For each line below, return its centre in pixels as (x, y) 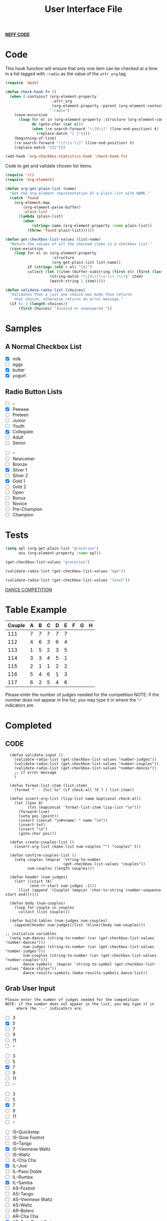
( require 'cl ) (20, 175)
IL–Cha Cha (24, 1160)
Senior (19, 443)
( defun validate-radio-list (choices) (45, 290)
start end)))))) (22, 895)
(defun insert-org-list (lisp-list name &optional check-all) (75, 799)
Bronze (20, 464)
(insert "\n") (33, 829)
